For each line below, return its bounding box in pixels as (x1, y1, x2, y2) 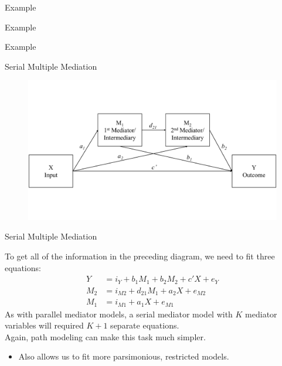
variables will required (5, 319, 84, 331)
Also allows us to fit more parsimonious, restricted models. (18, 350, 229, 362)
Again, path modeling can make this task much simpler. (5, 330, 206, 343)
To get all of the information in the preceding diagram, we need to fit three (5, 250, 275, 262)
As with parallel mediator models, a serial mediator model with (5, 307, 233, 320)
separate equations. (110, 319, 179, 331)
